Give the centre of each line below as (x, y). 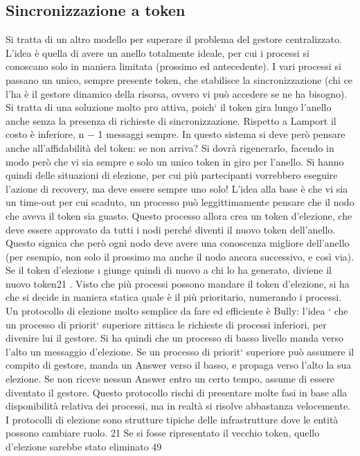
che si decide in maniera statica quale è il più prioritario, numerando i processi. (174, 297)
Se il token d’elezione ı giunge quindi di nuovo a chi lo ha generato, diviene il (169, 270)
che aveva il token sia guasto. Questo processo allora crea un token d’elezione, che (179, 215)
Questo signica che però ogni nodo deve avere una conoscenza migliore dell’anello (178, 243)
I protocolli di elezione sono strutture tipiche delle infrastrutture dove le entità (172, 419)
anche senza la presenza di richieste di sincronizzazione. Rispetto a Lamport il (171, 120)
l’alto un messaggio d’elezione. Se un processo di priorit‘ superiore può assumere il (180, 351)
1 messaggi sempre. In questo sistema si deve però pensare (222, 134)
